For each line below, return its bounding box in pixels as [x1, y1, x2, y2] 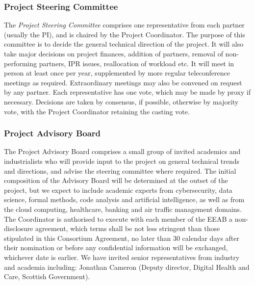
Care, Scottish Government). [4, 271, 90, 282]
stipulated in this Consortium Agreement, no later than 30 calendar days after [4, 233, 240, 243]
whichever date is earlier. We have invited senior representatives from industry [4, 252, 240, 262]
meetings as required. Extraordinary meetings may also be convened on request [4, 77, 242, 87]
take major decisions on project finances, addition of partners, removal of [4, 49, 223, 58]
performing [4, 58, 37, 68]
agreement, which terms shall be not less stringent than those [35, 223, 220, 233]
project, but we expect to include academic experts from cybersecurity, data [4, 184, 232, 195]
